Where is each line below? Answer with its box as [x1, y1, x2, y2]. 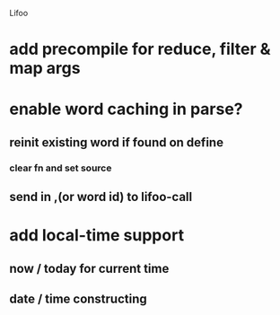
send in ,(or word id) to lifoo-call [9, 189, 193, 205]
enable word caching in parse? [9, 99, 244, 119]
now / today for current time [9, 260, 170, 276]
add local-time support [9, 225, 185, 246]
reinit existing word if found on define [9, 135, 224, 150]
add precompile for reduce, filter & [9, 39, 271, 59]
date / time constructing [9, 292, 148, 307]
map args [9, 58, 81, 79]
